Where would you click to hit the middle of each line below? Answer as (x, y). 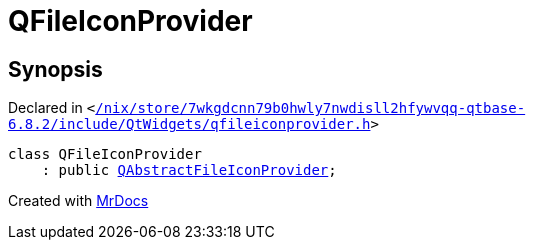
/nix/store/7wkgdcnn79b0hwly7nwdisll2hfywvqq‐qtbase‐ (310, 108)
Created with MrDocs (78, 201)
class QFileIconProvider (105, 154)
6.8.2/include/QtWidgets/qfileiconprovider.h (189, 124)
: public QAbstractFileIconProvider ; (189, 170)
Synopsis (55, 69)
